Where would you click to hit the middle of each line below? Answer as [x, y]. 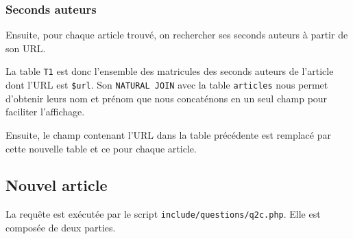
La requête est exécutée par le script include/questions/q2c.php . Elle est [163, 214]
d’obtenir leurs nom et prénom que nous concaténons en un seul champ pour [167, 98]
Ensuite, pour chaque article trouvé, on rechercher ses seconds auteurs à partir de [177, 35]
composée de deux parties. [61, 227]
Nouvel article [57, 185]
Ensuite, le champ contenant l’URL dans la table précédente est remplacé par [168, 134]
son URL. [26, 48]
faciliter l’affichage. [45, 112]
